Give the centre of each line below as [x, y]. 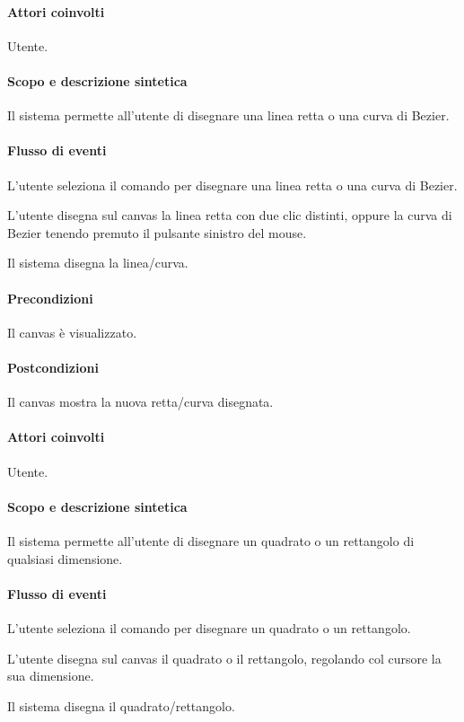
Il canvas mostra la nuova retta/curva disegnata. [140, 402]
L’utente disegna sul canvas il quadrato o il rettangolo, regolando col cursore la [224, 658]
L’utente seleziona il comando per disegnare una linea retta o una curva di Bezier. [232, 185]
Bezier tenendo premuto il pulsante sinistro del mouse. [157, 232]
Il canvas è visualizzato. [72, 332]
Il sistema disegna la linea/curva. [98, 263]
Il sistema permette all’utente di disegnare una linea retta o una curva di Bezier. [228, 115]
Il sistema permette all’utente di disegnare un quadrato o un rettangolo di [211, 540]
